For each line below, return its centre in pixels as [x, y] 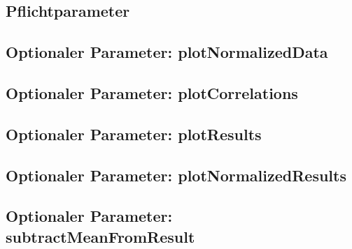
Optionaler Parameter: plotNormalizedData [167, 52]
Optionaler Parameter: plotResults [134, 134]
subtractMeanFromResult [100, 236]
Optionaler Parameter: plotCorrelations [152, 92]
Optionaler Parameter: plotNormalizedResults [176, 175]
